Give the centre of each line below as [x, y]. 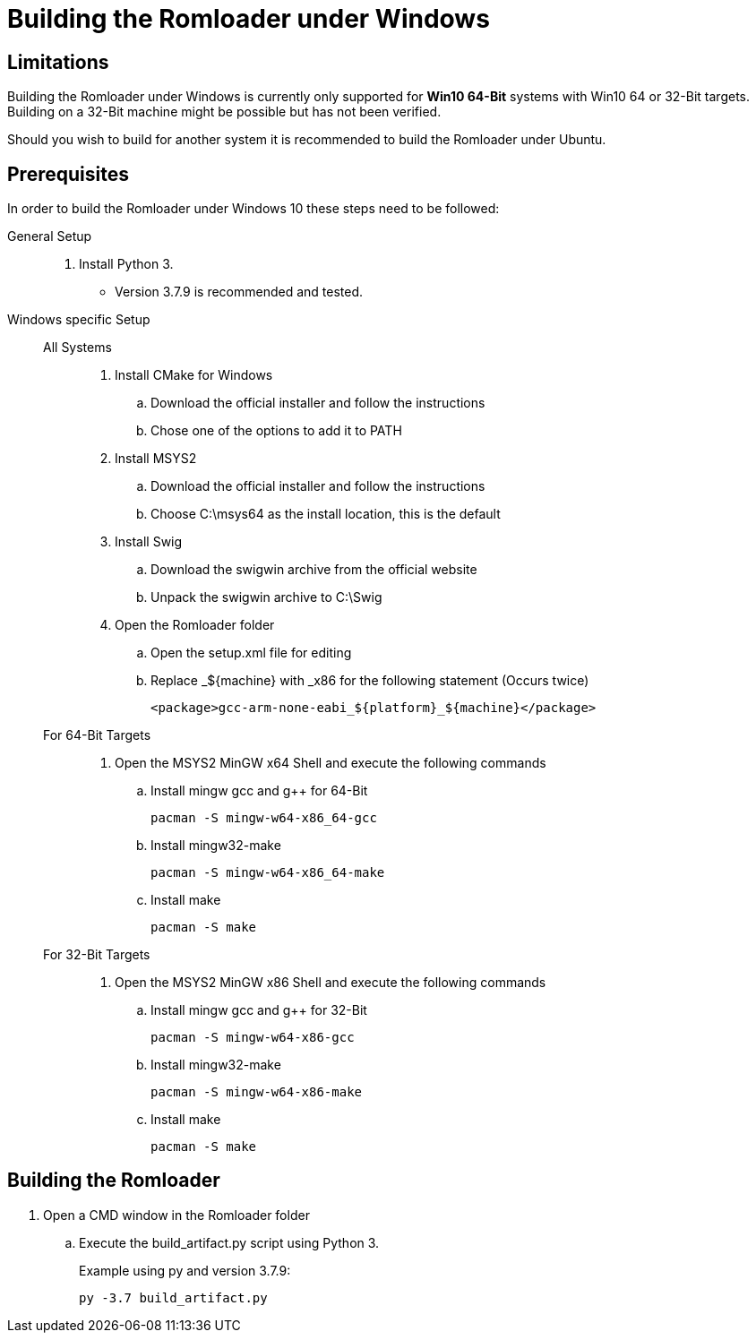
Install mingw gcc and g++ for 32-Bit [259, 1010]
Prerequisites [68, 174]
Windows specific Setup [79, 320]
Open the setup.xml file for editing [251, 653]
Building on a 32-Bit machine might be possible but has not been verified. [224, 112]
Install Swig [149, 542]
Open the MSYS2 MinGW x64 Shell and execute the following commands [331, 763]
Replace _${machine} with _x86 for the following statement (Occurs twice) [370, 681]
